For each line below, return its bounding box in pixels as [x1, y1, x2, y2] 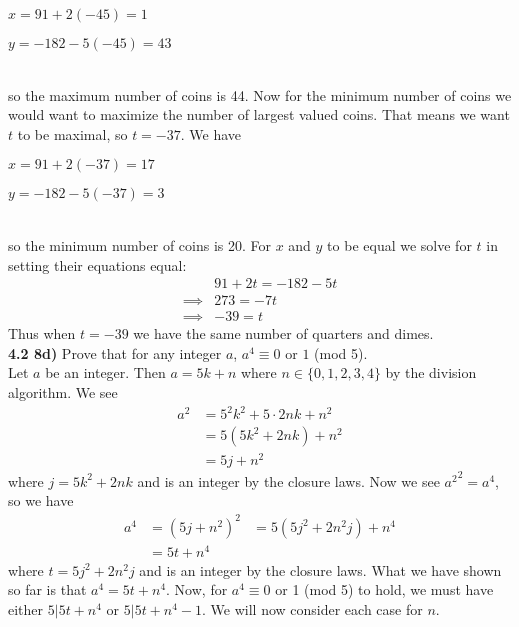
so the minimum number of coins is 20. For [8, 234, 271, 255]
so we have [8, 490, 74, 511]
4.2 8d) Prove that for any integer [8, 342, 222, 363]
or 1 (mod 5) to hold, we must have [275, 579, 494, 600]
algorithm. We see [8, 382, 118, 403]
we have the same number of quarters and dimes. [133, 323, 434, 344]
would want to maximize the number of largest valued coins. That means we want [8, 104, 510, 125]
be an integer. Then [45, 362, 166, 383]
